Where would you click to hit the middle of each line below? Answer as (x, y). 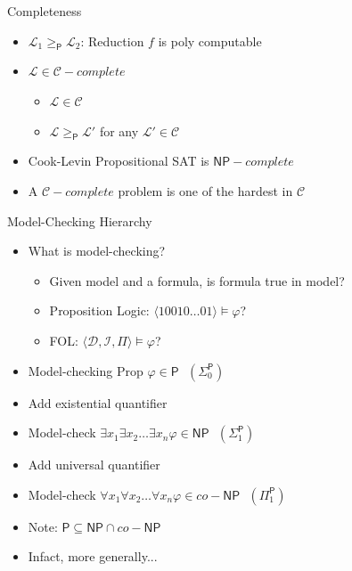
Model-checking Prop (86, 370)
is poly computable (210, 41)
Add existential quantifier (98, 402)
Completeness (45, 11)
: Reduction (112, 41)
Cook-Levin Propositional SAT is (119, 161)
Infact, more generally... (93, 556)
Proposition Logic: (99, 310)
